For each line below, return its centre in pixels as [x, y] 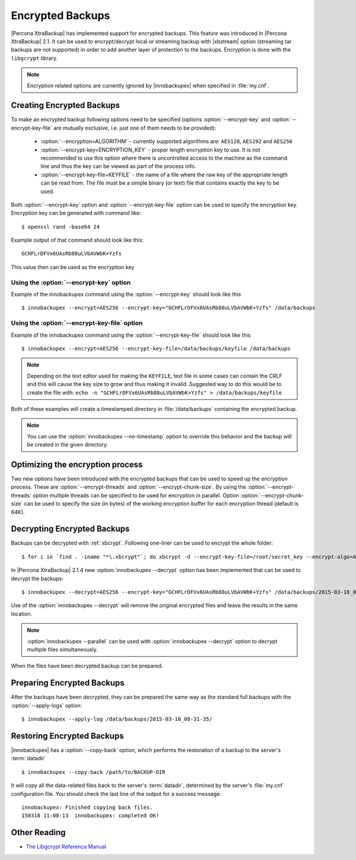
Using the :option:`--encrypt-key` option [71, 282]
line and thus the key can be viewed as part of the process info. [118, 166]
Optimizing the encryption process [77, 464]
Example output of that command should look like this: [77, 240]
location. [22, 614]
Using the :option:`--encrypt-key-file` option [77, 323]
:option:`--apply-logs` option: [47, 705]
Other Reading [38, 832]
